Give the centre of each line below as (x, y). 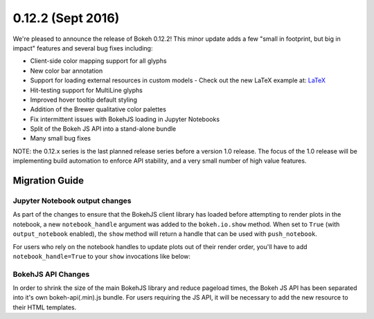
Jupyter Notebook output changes (72, 201)
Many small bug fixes (61, 138)
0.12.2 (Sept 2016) (66, 18)
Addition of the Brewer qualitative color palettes (98, 109)
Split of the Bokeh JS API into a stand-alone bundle (103, 129)
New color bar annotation (66, 71)
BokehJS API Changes (51, 274)
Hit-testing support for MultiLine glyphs (87, 90)
